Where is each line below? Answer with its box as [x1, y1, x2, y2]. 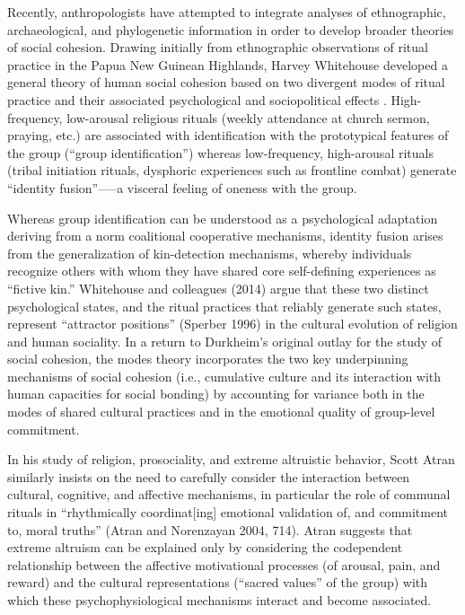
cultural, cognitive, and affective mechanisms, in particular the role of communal [7, 485, 451, 504]
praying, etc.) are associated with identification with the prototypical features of [7, 126, 449, 145]
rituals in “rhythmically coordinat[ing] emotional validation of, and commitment [7, 503, 449, 522]
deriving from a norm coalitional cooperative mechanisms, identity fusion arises [7, 226, 443, 245]
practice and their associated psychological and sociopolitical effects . [7, 90, 387, 109]
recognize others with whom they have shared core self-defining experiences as [7, 261, 436, 280]
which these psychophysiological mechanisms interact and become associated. [7, 591, 432, 609]
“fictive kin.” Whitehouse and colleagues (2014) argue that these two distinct [7, 278, 429, 297]
